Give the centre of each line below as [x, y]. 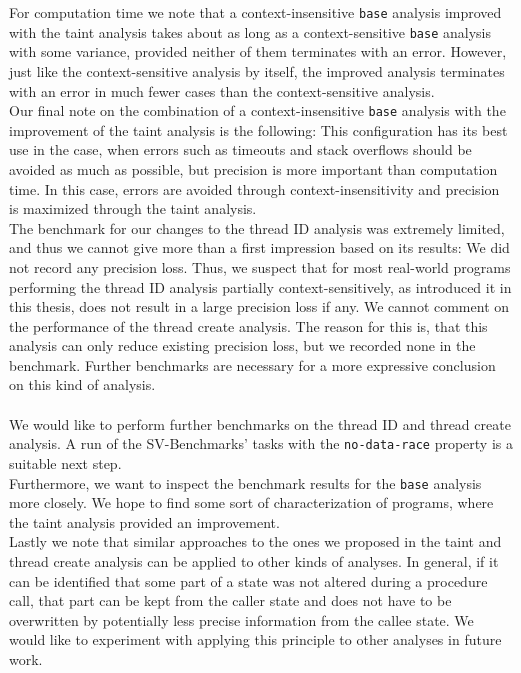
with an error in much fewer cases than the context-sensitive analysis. [222, 90]
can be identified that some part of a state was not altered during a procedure [248, 580]
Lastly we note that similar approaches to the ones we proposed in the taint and [255, 541]
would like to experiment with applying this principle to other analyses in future [255, 639]
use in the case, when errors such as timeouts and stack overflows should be [240, 149]
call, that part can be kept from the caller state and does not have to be [230, 600]
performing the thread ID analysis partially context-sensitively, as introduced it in [260, 286]
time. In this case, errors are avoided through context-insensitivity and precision [254, 188]
